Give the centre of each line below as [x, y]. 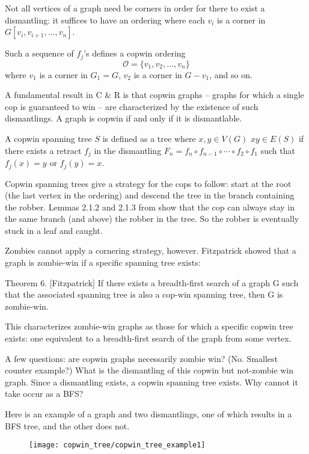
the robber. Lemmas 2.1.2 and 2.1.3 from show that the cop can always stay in [150, 207]
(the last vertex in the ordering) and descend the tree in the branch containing [150, 195]
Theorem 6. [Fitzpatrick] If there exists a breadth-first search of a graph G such [152, 282]
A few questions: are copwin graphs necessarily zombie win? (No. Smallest [141, 358]
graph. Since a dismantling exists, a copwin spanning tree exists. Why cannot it [151, 382]
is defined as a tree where [149, 139]
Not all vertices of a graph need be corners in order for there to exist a [135, 8]
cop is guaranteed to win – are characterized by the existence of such [132, 106]
